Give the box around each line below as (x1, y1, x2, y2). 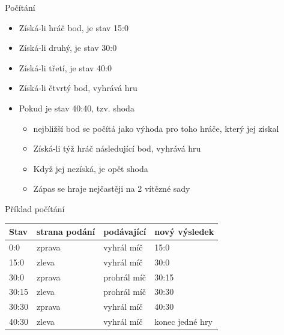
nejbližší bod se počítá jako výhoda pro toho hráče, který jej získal (33, 122, 279, 134)
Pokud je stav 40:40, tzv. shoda (19, 101, 134, 114)
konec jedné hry (154, 315, 213, 328)
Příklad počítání (5, 202, 65, 215)
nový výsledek (154, 225, 214, 238)
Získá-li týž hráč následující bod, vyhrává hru (33, 142, 201, 155)
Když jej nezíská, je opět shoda (33, 162, 148, 174)
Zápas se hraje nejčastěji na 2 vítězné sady (33, 182, 190, 195)
